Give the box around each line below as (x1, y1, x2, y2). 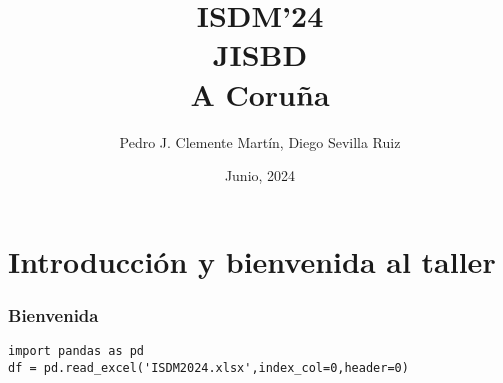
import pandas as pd (8, 344, 145, 359)
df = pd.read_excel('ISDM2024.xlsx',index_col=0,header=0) (8, 360, 409, 375)
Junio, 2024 (224, 165, 296, 186)
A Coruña (190, 73, 330, 114)
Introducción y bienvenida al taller (8, 240, 496, 281)
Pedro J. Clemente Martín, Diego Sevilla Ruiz (119, 131, 401, 152)
